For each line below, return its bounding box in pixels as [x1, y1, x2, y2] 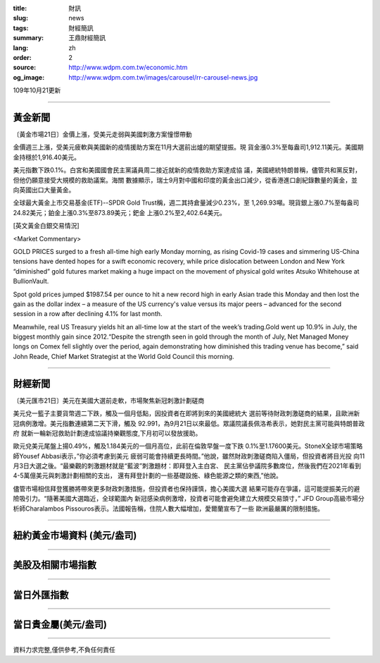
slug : [13, 14, 28, 23]
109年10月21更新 [13, 86, 61, 95]
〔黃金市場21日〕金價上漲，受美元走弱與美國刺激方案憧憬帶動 [13, 130, 193, 139]
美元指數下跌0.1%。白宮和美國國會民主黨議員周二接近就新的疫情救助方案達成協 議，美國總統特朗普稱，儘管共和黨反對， [13, 166, 362, 174]
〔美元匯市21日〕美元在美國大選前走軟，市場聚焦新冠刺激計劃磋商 [13, 396, 205, 405]
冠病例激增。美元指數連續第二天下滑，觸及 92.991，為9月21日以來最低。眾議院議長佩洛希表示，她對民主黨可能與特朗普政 [13, 419, 365, 427]
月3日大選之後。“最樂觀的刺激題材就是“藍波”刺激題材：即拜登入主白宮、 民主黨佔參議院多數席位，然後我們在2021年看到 [13, 462, 362, 470]
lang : [13, 43, 29, 52]
